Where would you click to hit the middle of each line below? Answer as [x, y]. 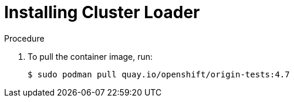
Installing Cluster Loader [102, 12]
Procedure [24, 38]
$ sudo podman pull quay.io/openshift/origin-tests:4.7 [159, 74]
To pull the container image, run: [90, 56]
